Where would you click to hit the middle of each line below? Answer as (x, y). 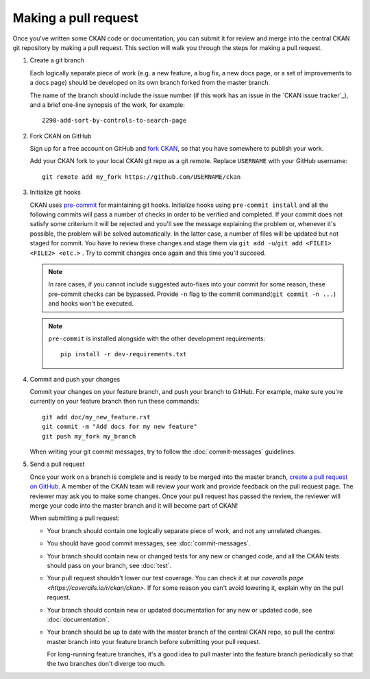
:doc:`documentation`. (78, 619)
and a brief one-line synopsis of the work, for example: (107, 104)
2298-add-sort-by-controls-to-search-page (114, 121)
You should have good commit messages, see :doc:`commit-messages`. (149, 543)
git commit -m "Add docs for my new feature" (120, 427)
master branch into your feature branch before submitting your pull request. (154, 641)
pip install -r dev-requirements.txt (124, 354)
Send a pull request (57, 464)
